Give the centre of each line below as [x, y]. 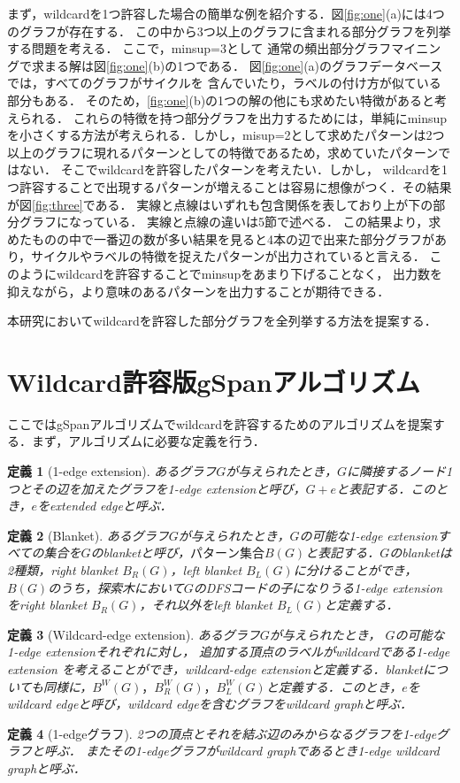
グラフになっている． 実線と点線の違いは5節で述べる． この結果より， [224, 222]
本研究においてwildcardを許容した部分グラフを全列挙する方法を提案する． [222, 321]
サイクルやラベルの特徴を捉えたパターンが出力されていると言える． [228, 256]
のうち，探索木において [116, 587]
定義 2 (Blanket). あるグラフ [88, 535]
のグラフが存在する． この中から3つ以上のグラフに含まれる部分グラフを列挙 [229, 31]
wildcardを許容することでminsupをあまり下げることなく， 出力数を [249, 273]
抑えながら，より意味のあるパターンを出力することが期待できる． [199, 291]
